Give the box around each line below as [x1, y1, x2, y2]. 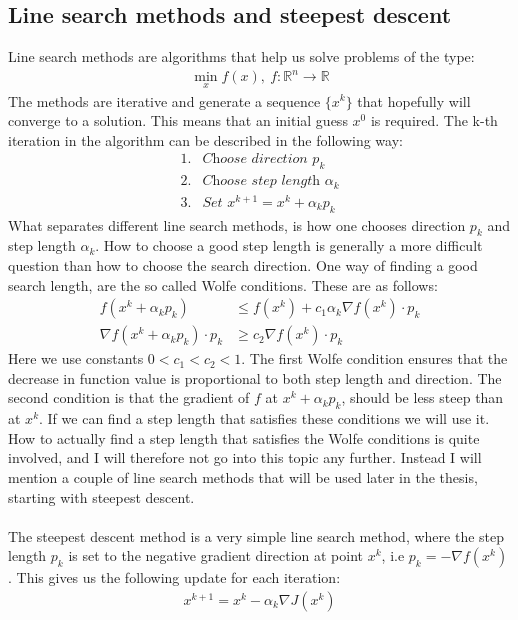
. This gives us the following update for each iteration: [8, 567, 341, 588]
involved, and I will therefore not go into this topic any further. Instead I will [8, 447, 482, 468]
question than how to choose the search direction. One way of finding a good [8, 254, 478, 275]
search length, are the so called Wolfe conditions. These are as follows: [8, 274, 438, 295]
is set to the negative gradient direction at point [68, 545, 364, 566]
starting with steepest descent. [8, 486, 195, 507]
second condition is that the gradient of [8, 387, 250, 408]
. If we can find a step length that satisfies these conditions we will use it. [39, 408, 490, 429]
